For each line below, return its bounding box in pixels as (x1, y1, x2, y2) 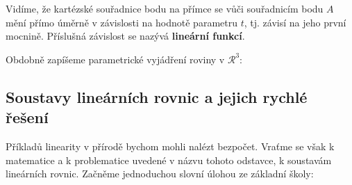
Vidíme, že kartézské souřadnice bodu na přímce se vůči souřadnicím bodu (6, 1, 324, 15)
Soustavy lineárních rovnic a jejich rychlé (6, 86, 308, 107)
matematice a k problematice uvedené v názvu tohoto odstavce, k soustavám (6, 152, 332, 167)
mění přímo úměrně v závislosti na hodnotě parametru (6, 15, 237, 29)
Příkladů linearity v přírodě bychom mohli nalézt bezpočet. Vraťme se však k (6, 138, 335, 153)
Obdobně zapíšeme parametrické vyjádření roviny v (6, 51, 225, 66)
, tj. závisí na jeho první (244, 15, 346, 29)
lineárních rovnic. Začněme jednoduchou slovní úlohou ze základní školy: (6, 166, 314, 181)
